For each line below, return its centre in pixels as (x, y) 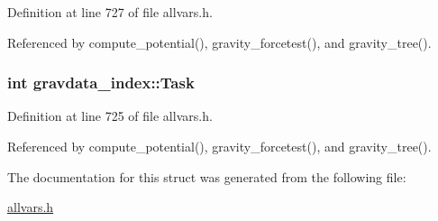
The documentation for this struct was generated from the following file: (207, 176)
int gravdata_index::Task (101, 83)
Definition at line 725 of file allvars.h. (110, 116)
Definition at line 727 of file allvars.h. (110, 12)
